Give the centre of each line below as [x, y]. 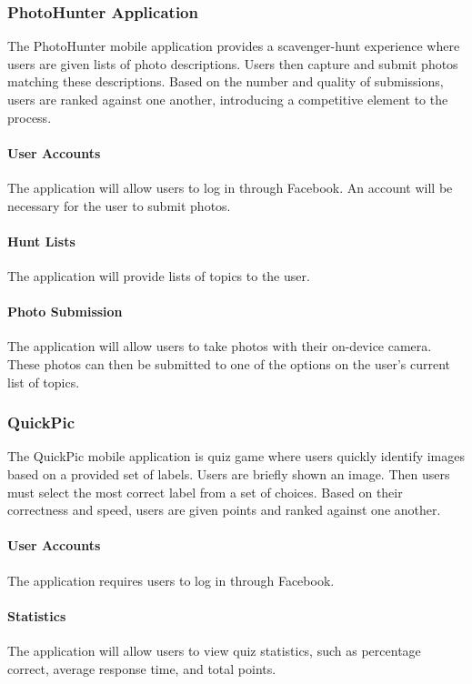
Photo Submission [65, 312]
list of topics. [44, 382]
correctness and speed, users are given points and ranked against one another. [224, 510]
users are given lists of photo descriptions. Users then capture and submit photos [233, 63]
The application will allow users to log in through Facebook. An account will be [230, 187]
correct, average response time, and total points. [142, 668]
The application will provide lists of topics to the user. [159, 275]
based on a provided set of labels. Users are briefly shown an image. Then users [229, 473]
